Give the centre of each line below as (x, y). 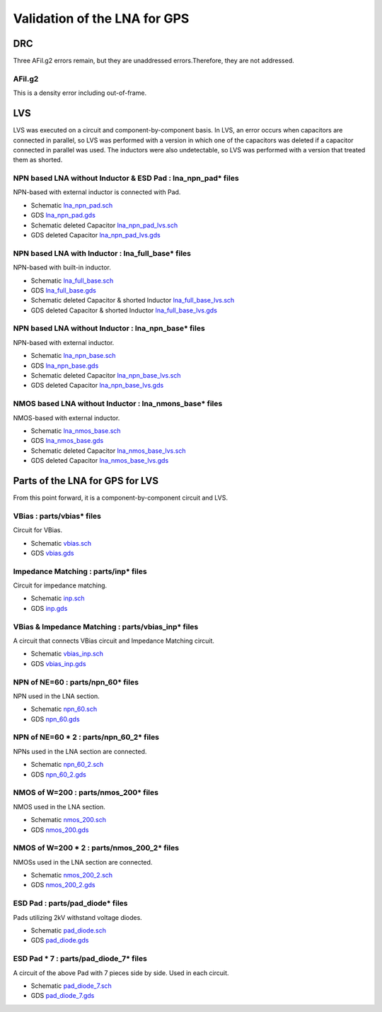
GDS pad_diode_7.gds (63, 996)
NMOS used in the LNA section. (59, 806)
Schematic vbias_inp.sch (67, 654)
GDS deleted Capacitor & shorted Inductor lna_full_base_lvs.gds (124, 310)
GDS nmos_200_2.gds (63, 885)
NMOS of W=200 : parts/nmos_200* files (86, 792)
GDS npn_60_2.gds (58, 774)
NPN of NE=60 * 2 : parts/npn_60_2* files (86, 737)
